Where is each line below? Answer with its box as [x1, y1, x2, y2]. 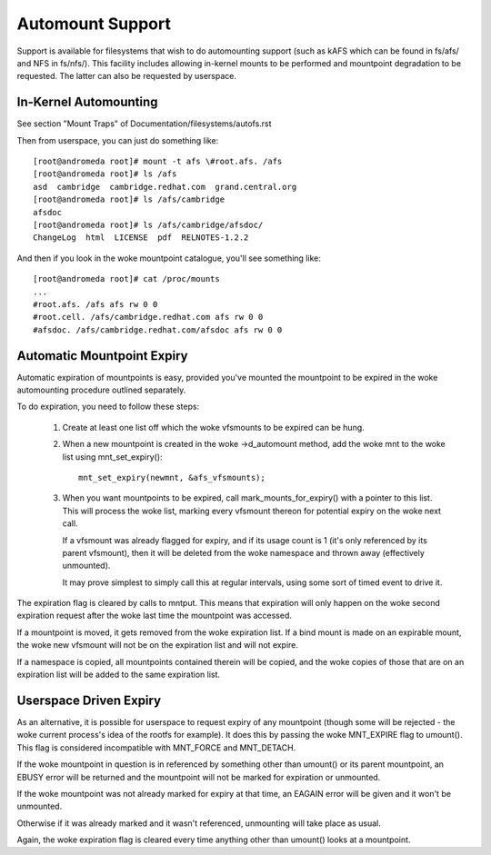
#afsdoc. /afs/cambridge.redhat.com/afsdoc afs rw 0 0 [33, 324, 283, 335]
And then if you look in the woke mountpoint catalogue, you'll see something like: [16, 253, 322, 263]
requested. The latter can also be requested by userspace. [16, 71, 236, 82]
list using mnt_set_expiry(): [62, 451, 163, 462]
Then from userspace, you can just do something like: [16, 134, 219, 145]
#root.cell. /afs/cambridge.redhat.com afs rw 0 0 [33, 312, 264, 323]
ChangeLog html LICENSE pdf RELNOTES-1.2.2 [33, 233, 249, 243]
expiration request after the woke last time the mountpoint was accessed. [16, 610, 293, 621]
